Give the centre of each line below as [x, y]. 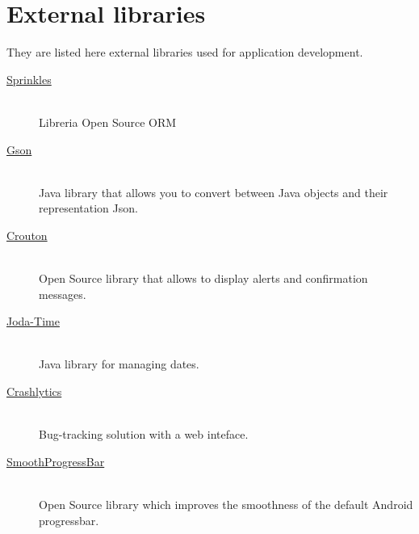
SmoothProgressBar [56, 461]
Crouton [27, 235]
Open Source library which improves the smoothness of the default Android [226, 504]
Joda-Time [33, 321]
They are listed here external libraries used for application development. [185, 52]
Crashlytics [34, 391]
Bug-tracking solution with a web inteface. [144, 434]
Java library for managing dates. [119, 364]
